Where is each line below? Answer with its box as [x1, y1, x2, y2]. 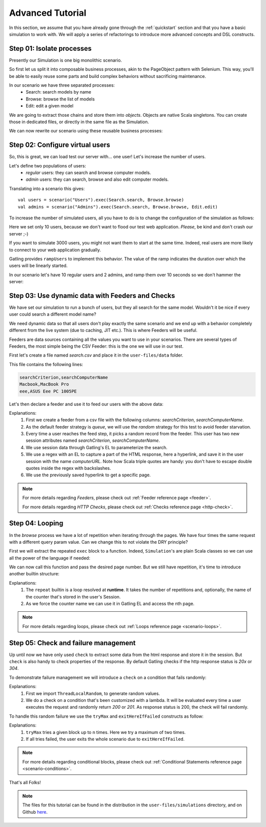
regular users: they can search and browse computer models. [26, 170, 151, 176]
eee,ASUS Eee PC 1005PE [19, 388, 77, 394]
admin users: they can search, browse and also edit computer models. [26, 176, 169, 182]
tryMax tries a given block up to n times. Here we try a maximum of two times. [26, 729, 186, 735]
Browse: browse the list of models [26, 96, 95, 102]
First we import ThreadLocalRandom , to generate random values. [26, 690, 160, 696]
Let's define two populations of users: [9, 163, 86, 168]
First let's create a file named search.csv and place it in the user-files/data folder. [9, 352, 183, 358]
